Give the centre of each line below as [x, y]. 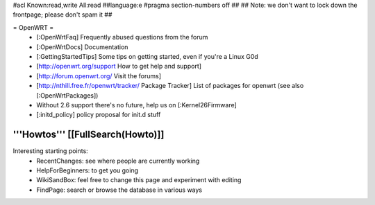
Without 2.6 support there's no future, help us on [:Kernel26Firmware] [137, 105]
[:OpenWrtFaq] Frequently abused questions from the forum [122, 37]
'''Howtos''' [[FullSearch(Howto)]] [89, 135]
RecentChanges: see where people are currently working [118, 161]
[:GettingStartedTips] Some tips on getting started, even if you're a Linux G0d [147, 56]
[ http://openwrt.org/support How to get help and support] [119, 66]
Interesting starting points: [50, 151]
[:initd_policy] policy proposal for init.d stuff [99, 115]
